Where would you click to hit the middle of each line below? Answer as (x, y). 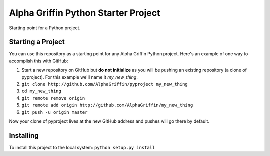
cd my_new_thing (42, 91)
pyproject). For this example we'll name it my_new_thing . (80, 77)
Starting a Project (37, 42)
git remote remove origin (53, 98)
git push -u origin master (55, 112)
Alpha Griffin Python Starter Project (85, 13)
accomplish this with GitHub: (39, 61)
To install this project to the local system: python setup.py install (82, 147)
